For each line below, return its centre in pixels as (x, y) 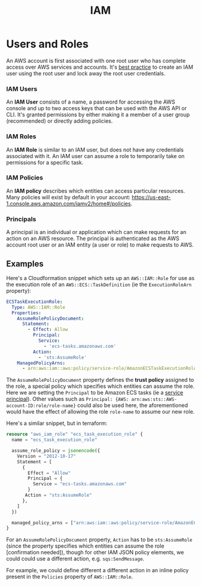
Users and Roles (47, 44)
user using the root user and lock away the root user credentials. (86, 73)
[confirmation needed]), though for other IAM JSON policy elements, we (95, 552)
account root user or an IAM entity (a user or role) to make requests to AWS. (100, 245)
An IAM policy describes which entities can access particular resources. (96, 191)
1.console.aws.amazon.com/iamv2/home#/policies (68, 204)
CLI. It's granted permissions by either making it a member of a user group (98, 115)
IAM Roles (21, 136)
